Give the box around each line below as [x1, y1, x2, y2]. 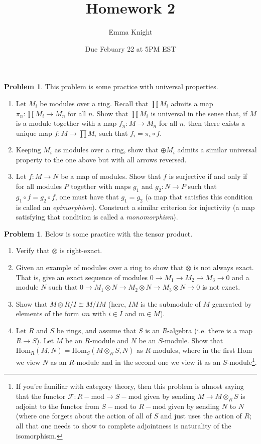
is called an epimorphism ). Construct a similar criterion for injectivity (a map [16, 201, 255, 212]
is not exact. [202, 282, 240, 292]
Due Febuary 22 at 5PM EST [85, 43, 176, 54]
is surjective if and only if [169, 171, 247, 181]
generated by [212, 298, 252, 309]
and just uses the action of [160, 410, 242, 421]
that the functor [16, 391, 66, 401]
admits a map [171, 98, 213, 108]
